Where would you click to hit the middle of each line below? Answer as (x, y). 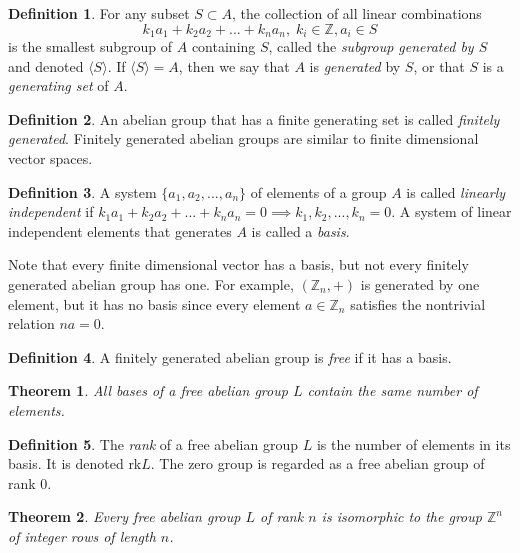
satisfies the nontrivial (418, 303)
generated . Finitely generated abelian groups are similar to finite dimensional (243, 138)
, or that (439, 65)
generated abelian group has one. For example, (151, 283)
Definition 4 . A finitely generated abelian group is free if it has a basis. (230, 356)
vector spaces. (50, 158)
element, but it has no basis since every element (154, 303)
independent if (51, 211)
